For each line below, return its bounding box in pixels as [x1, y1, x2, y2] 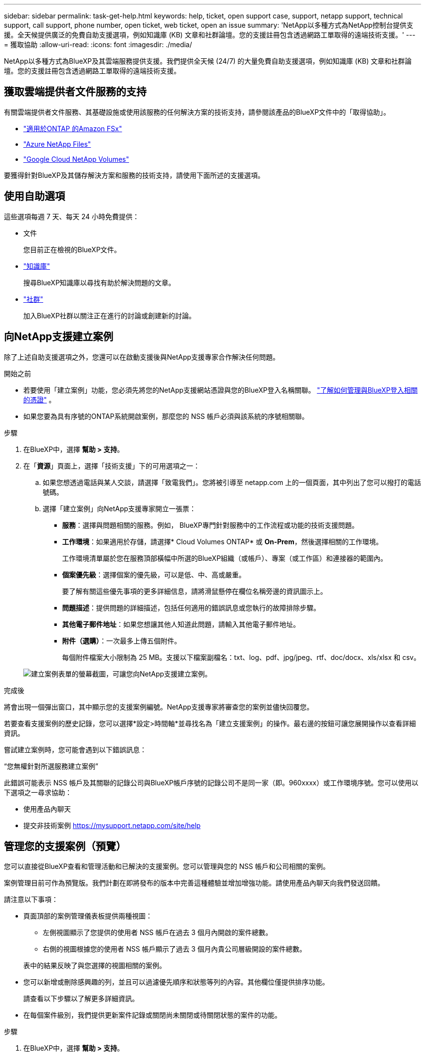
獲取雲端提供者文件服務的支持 [4, 86, 147, 98]
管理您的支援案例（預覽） [4, 840, 126, 852]
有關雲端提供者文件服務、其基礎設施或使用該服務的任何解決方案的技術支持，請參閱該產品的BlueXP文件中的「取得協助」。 [4, 107, 391, 116]
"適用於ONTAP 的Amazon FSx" [23, 124, 122, 133]
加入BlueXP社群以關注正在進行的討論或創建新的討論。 [23, 311, 196, 320]
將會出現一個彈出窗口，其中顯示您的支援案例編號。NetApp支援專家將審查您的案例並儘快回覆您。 [4, 702, 314, 711]
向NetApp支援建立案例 [4, 330, 114, 343]
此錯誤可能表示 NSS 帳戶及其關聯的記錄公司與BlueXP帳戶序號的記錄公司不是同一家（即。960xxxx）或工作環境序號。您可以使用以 [4, 778, 419, 787]
